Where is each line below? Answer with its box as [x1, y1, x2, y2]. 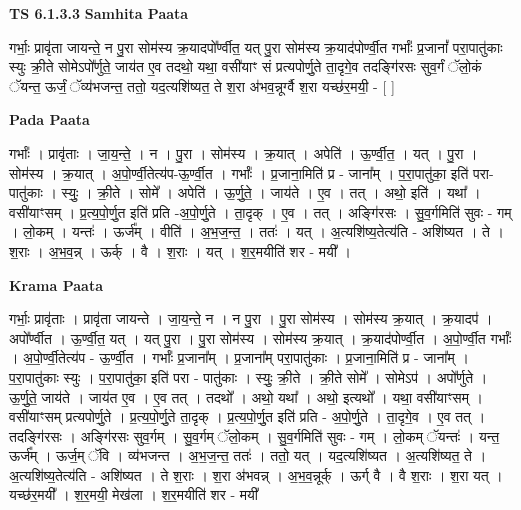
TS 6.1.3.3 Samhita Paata [9, 3, 189, 23]
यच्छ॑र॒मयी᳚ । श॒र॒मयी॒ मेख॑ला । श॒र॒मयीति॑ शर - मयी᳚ [9, 484, 258, 505]
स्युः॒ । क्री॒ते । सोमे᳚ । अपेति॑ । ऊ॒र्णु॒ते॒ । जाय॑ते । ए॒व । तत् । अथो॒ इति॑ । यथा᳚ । [61, 182, 481, 203]
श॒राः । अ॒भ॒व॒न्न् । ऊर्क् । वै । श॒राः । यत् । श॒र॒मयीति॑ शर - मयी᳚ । [9, 240, 352, 261]
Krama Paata [9, 274, 103, 295]
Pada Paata [9, 109, 90, 130]
